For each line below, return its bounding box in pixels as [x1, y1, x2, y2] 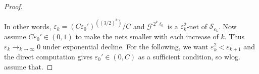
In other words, [4, 21, 51, 31]
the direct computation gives [4, 51, 93, 61]
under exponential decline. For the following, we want [42, 41, 209, 51]
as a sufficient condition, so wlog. [138, 51, 240, 61]
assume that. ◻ [4, 61, 53, 71]
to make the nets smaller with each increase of [75, 31, 219, 41]
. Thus [224, 31, 245, 41]
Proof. [4, 1, 23, 11]
